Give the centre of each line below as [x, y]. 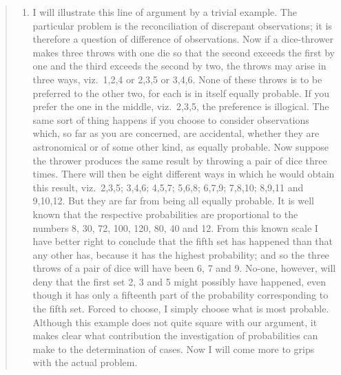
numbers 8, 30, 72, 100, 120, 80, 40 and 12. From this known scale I [175, 227]
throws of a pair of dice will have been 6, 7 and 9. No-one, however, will [184, 268]
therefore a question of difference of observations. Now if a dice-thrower [183, 39]
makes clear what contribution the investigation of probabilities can [175, 335]
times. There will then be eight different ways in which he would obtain [184, 174]
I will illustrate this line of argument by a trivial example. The [165, 12]
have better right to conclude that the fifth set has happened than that [183, 241]
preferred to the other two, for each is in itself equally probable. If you [181, 93]
